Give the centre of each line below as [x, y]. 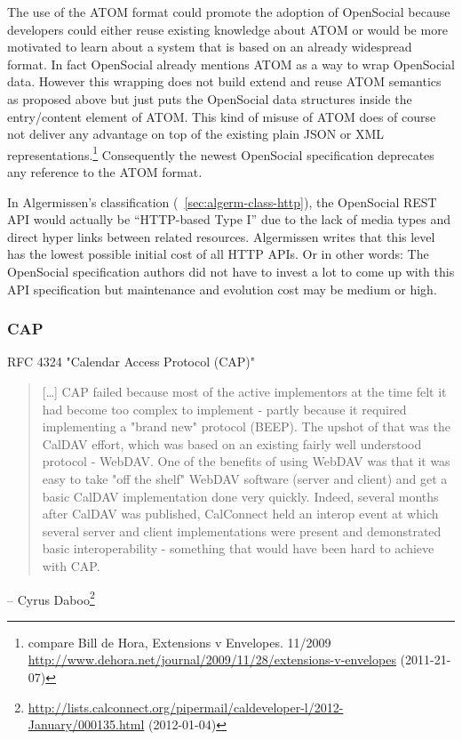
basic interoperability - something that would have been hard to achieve [238, 548]
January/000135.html [86, 724]
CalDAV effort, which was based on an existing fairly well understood [232, 443]
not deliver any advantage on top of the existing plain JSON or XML [196, 134]
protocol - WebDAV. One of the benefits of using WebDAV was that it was [246, 461]
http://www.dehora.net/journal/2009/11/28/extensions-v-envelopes [212, 660]
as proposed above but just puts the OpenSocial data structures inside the [210, 98]
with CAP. [71, 565]
